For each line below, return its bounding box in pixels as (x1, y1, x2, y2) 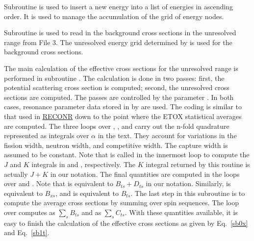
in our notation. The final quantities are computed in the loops (50, 169, 240, 179)
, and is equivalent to (55, 188, 119, 198)
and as (81, 207, 102, 217)
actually (4, 169, 28, 179)
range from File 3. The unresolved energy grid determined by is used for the (4, 37, 232, 47)
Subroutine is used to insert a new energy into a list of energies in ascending (4, 1, 233, 11)
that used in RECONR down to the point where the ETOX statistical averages (4, 111, 242, 121)
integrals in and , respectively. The (31, 159, 136, 169)
